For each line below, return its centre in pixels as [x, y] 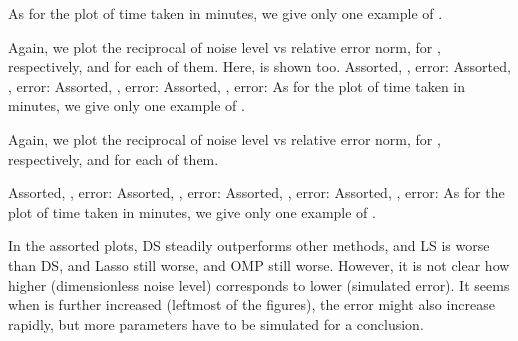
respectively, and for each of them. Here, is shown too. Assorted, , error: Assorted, [259, 66]
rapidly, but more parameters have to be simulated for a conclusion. [216, 323]
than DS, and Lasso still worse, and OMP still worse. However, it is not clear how [259, 264]
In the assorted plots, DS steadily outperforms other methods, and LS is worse [249, 245]
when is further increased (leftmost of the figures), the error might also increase [251, 304]
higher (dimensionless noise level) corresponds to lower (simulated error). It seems [259, 284]
